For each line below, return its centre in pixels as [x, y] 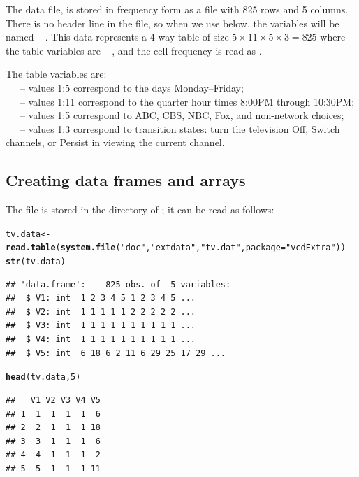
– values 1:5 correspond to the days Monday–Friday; [132, 87]
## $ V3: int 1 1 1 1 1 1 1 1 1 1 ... [101, 326]
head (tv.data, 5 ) [43, 377]
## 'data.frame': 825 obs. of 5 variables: [118, 284]
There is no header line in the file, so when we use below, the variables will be [173, 23]
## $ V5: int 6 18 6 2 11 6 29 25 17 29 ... [116, 353]
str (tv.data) [36, 262]
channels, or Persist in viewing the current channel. [115, 142]
